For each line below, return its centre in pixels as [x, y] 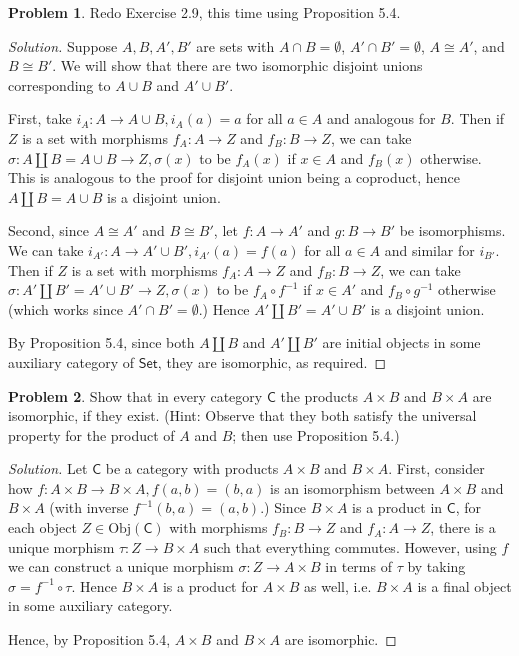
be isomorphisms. [452, 230]
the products [319, 395]
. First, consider [436, 468]
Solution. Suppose [63, 45]
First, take [40, 118]
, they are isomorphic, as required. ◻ [272, 361]
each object [42, 527]
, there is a [463, 527]
